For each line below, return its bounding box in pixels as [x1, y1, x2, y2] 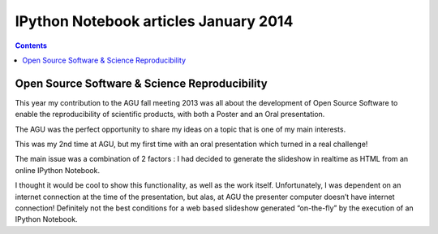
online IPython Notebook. [15, 165, 101, 175]
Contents [15, 41, 48, 50]
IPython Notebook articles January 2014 [15, 12, 294, 30]
